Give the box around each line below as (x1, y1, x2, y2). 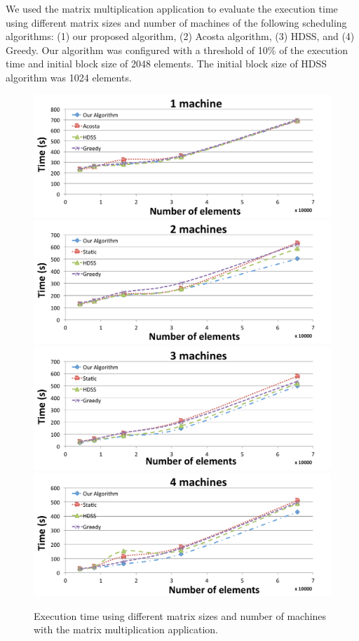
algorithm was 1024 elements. (6, 70, 132, 84)
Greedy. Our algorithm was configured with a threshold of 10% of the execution (6, 42, 348, 57)
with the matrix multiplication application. (34, 622, 218, 637)
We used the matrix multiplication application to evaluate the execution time (6, 1, 338, 15)
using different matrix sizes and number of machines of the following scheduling (6, 15, 347, 29)
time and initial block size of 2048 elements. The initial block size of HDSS (6, 56, 327, 71)
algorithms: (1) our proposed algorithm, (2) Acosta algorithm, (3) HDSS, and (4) (6, 29, 355, 44)
